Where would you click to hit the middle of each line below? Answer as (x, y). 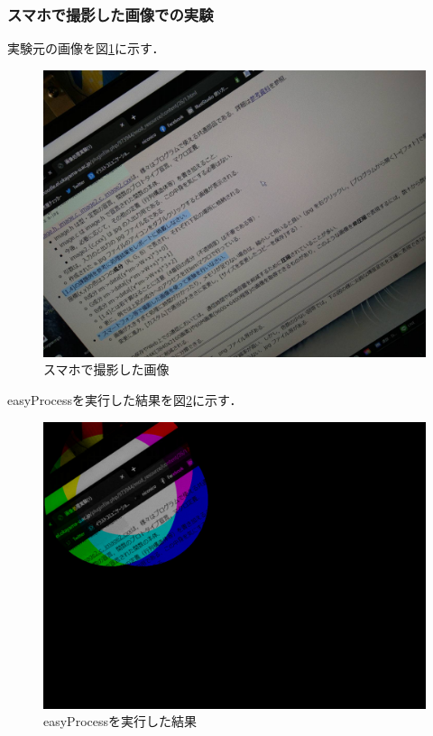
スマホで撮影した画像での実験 (111, 14)
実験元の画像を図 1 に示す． (86, 48)
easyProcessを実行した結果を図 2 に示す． (125, 400)
